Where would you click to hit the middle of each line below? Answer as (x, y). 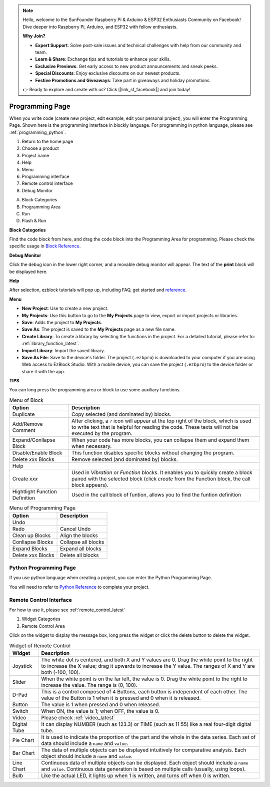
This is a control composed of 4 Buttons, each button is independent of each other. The (144, 691)
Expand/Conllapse (34, 440)
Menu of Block (26, 400)
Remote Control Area (43, 626)
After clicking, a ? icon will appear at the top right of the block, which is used (161, 421)
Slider (19, 682)
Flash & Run (34, 221)
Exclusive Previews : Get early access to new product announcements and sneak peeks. (126, 66)
